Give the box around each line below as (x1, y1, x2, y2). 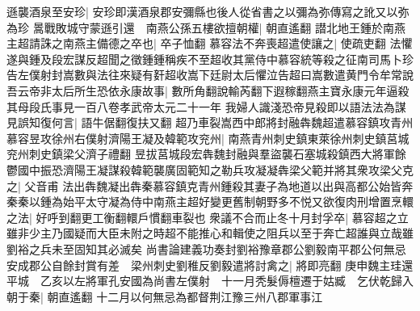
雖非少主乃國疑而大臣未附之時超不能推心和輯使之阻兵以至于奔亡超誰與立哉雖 (6, 225, 414, 242)
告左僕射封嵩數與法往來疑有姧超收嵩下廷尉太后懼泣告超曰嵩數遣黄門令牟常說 (6, 66, 414, 83)
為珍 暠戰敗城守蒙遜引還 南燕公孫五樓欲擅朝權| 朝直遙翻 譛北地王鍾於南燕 (6, 19, 405, 36)
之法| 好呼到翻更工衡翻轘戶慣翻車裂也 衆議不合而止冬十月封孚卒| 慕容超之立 (6, 208, 409, 225)
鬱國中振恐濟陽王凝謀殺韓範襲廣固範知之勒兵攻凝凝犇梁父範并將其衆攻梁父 (6, 161, 402, 178)
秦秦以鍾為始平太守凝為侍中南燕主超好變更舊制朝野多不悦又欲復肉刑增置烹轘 (6, 193, 414, 210)
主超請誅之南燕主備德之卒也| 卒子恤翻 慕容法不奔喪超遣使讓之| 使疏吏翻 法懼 (6, 35, 413, 52)
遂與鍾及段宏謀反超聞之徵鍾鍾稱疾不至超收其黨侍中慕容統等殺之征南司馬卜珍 (6, 50, 414, 67)
